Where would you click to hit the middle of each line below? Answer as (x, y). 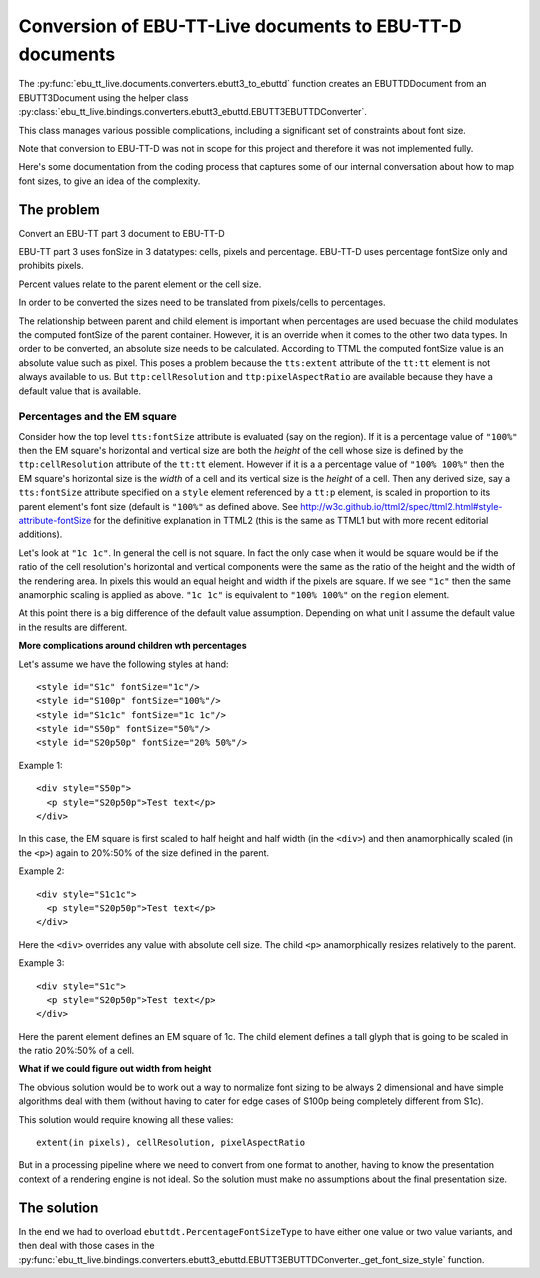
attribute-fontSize (55, 520)
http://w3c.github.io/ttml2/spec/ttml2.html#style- (401, 506)
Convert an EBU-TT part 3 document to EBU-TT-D (121, 233)
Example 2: (41, 871)
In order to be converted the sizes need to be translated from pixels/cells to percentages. (202, 302)
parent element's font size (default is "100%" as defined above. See (158, 506)
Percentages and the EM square (97, 417)
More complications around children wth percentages (132, 646)
